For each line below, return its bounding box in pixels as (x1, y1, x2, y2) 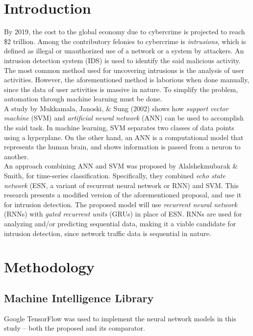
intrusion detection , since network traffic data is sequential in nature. (4, 228, 211, 238)
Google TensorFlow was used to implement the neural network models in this (4, 313, 236, 323)
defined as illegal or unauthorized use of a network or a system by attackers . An (4, 46, 244, 56)
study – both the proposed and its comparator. (4, 323, 145, 333)
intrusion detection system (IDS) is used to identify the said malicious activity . (4, 55, 241, 65)
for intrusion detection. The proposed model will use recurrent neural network (4, 199, 237, 209)
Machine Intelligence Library (4, 290, 154, 305)
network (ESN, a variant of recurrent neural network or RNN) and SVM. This (4, 180, 239, 190)
